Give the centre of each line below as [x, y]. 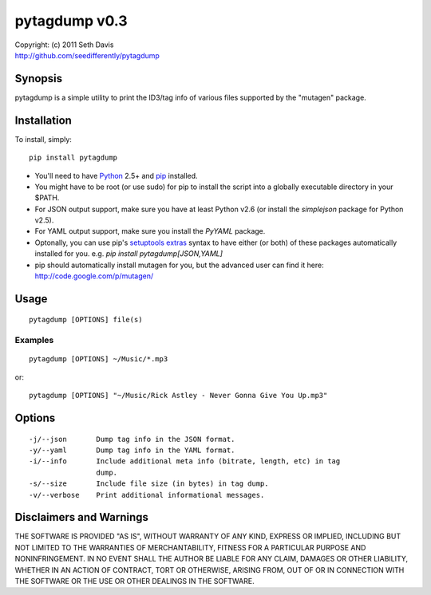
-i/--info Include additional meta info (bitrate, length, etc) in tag [185, 461]
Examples [34, 341]
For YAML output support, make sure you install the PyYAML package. [150, 231]
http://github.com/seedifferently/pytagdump [87, 55]
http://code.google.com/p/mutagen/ [94, 276]
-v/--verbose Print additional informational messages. [147, 495]
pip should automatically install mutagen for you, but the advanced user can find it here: [179, 265]
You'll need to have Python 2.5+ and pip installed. [117, 175]
